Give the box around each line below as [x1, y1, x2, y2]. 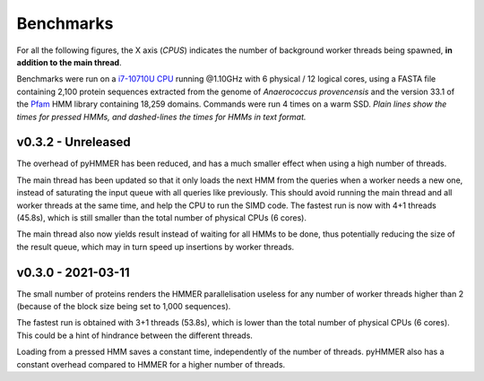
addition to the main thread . [16, 56, 122, 67]
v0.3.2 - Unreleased [16, 134, 131, 150]
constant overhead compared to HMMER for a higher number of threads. [16, 359, 286, 369]
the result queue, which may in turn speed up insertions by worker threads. [16, 241, 295, 252]
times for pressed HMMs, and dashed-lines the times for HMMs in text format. [16, 111, 307, 122]
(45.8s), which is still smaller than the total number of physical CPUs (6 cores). [16, 212, 307, 223]
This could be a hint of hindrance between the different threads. [16, 330, 253, 341]
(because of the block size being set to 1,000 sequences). [16, 301, 231, 312]
